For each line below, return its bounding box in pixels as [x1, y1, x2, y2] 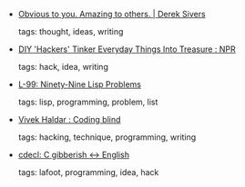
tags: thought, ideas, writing [17, 26, 124, 36]
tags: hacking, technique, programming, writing [17, 132, 197, 143]
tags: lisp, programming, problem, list [17, 96, 158, 107]
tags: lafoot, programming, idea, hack [17, 167, 159, 177]
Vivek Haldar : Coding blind [17, 114, 121, 124]
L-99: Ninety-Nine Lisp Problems [17, 79, 141, 90]
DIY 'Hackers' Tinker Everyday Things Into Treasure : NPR [17, 44, 237, 54]
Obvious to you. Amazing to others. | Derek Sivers [17, 9, 207, 19]
